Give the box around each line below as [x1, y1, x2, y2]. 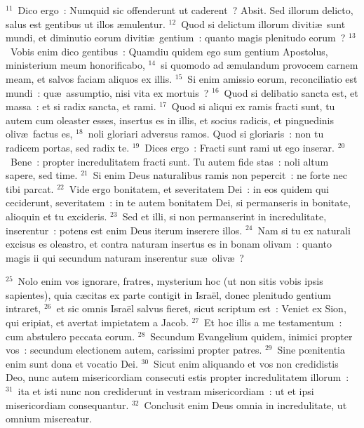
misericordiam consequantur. [6, 397, 129, 412]
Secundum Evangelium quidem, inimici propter [150, 328, 353, 343]
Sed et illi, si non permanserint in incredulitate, [122, 208, 327, 223]
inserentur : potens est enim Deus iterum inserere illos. [6, 222, 243, 237]
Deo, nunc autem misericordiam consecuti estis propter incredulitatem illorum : [6, 370, 349, 384]
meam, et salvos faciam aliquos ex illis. [6, 71, 173, 86]
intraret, [6, 301, 41, 316]
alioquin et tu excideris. [6, 208, 107, 223]
